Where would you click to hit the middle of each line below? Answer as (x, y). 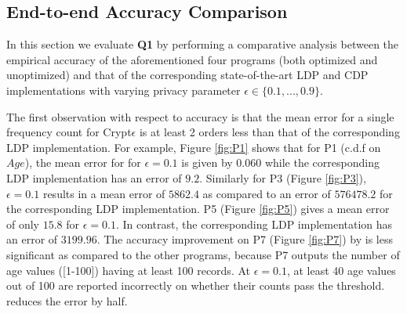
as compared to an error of (267, 193)
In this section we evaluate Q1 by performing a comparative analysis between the (203, 44)
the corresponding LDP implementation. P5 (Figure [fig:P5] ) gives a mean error (198, 209)
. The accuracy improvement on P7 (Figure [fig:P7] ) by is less (245, 239)
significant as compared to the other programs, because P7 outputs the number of (203, 254)
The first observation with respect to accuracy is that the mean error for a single (200, 116)
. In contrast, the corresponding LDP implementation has (254, 224)
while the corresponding (322, 162)
